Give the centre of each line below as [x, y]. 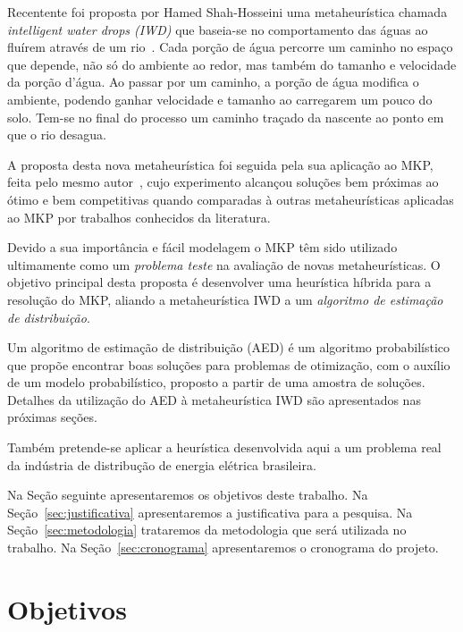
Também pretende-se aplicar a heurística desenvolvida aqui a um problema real [224, 447]
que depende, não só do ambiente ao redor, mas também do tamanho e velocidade [232, 64]
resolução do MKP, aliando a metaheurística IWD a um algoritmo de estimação [225, 299]
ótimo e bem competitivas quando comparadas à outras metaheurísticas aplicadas [231, 199]
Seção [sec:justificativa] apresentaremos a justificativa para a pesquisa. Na [210, 512]
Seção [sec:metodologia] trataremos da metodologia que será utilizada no [207, 530]
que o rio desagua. [57, 135]
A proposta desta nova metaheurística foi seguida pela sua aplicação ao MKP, [220, 164]
